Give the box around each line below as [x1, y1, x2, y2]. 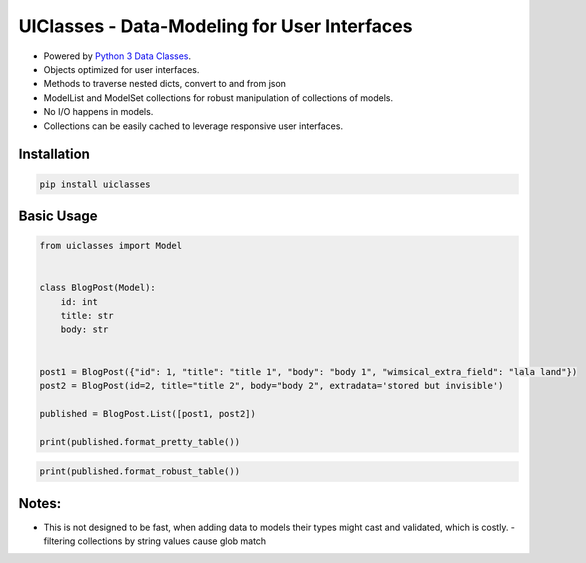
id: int [60, 296, 99, 307]
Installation [18, 146, 90, 163]
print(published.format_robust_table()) [39, 466, 240, 477]
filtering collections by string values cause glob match [43, 535, 267, 547]
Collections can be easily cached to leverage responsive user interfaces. [43, 120, 344, 132]
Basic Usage [18, 207, 98, 224]
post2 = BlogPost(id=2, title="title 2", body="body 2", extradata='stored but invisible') [39, 380, 504, 391]
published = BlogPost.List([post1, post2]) [39, 408, 257, 419]
